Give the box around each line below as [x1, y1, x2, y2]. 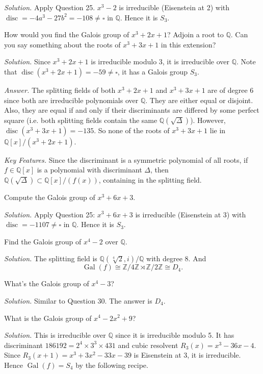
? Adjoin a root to [167, 29, 224, 40]
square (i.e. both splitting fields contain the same [4, 114, 157, 125]
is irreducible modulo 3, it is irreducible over [91, 56, 230, 67]
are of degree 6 [207, 84, 254, 95]
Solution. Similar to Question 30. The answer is [4, 295, 152, 306]
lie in [209, 124, 226, 135]
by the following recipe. [75, 359, 148, 370]
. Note [236, 56, 256, 67]
